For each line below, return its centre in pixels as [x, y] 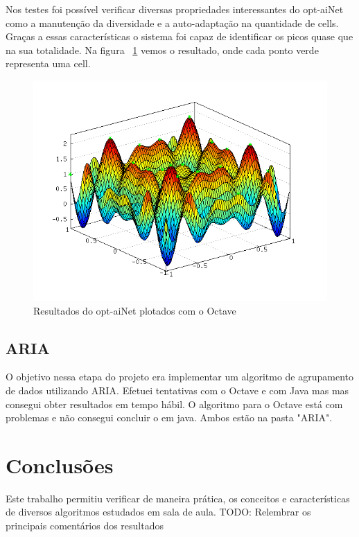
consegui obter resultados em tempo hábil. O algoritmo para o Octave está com [174, 404]
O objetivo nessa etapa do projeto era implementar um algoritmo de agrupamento [180, 377]
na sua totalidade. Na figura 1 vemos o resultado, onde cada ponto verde [162, 50]
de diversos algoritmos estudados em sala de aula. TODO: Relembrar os [158, 512]
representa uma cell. [48, 63]
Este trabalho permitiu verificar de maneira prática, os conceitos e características [178, 498]
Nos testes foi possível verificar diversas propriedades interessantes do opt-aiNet [175, 9]
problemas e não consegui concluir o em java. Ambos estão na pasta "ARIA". [169, 417]
